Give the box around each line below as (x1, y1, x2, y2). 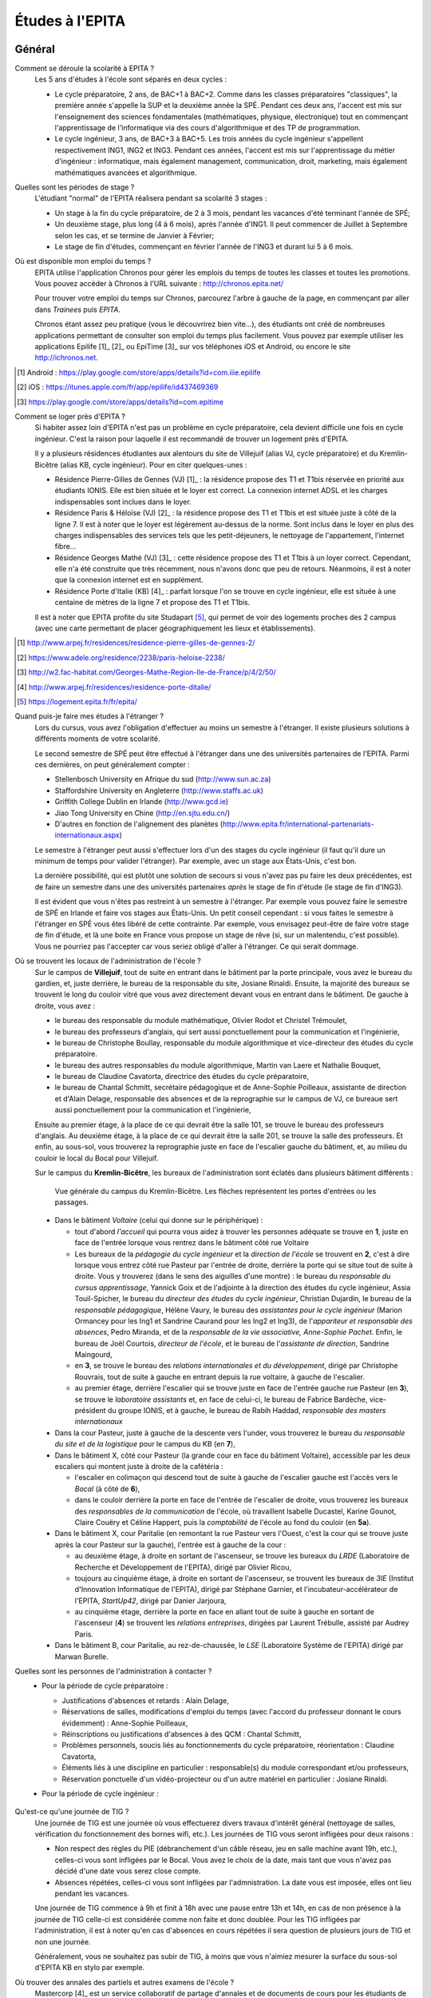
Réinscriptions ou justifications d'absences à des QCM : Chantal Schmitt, (61, 1729, 302, 1738)
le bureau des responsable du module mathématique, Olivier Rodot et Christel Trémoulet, (54, 1016, 347, 1025)
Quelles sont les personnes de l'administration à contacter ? (14, 1666, 212, 1676)
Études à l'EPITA (14, 12, 126, 30)
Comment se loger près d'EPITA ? (14, 412, 125, 421)
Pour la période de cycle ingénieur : (42, 1789, 159, 1798)
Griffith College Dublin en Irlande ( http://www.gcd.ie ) (54, 797, 229, 806)
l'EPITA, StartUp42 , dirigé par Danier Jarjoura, (74, 1595, 227, 1606)
